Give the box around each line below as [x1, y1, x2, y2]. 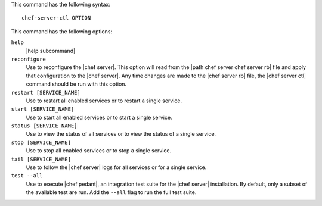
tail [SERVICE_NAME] [11, 155, 72, 163]
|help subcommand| [26, 47, 76, 54]
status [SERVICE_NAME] [11, 123, 78, 129]
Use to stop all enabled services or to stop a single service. [26, 147, 172, 154]
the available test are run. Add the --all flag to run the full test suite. [26, 189, 197, 196]
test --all [11, 173, 43, 179]
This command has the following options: [11, 27, 113, 35]
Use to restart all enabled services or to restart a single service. [26, 97, 182, 104]
